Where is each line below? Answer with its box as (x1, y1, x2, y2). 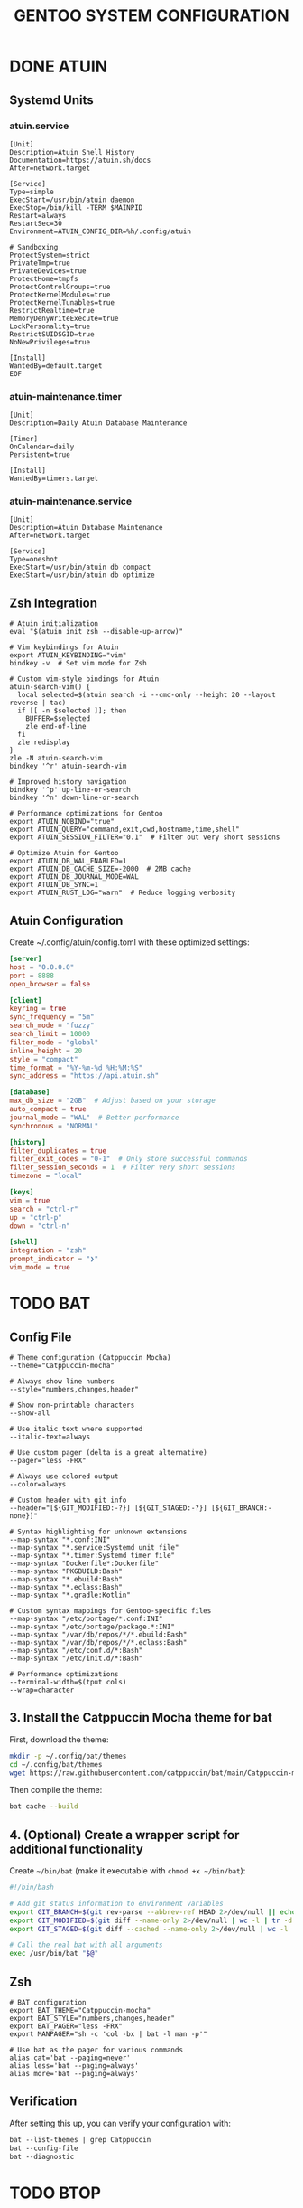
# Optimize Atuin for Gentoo (9, 849, 119, 858)
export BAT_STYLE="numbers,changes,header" (9, 2014, 176, 2024)
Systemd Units (9, 92, 94, 108)
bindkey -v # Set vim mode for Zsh (9, 659, 147, 668)
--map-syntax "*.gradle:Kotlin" (9, 1590, 131, 1599)
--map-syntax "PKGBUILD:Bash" (9, 1566, 124, 1576)
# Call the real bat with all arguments (9, 1940, 164, 1949)
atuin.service (9, 119, 69, 132)
